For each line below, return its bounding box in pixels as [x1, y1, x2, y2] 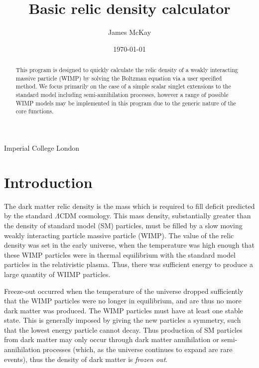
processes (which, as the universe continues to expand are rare [42, 344, 233, 355]
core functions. [15, 107, 54, 115]
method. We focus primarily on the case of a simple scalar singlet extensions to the [15, 82, 231, 91]
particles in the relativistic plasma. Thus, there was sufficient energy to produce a [4, 259, 253, 270]
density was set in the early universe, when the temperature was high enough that [4, 240, 255, 250]
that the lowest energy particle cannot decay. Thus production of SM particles [4, 324, 243, 335]
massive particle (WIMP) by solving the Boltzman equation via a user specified [15, 74, 222, 82]
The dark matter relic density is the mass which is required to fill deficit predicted [4, 200, 255, 211]
